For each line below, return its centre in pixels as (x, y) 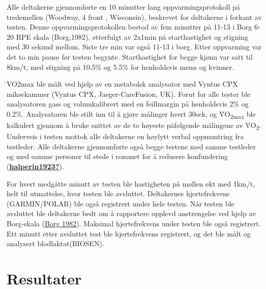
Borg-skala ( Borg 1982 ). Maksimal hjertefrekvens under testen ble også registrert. (134, 223)
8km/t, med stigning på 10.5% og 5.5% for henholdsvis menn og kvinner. (121, 67)
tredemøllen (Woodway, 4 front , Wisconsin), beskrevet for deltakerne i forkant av (134, 17)
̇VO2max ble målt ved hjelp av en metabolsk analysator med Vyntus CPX (122, 84)
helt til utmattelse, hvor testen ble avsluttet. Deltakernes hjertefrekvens (118, 193)
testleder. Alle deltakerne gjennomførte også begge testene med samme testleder (131, 146)
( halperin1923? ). (35, 166)
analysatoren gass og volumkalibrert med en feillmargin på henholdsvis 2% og (128, 104)
